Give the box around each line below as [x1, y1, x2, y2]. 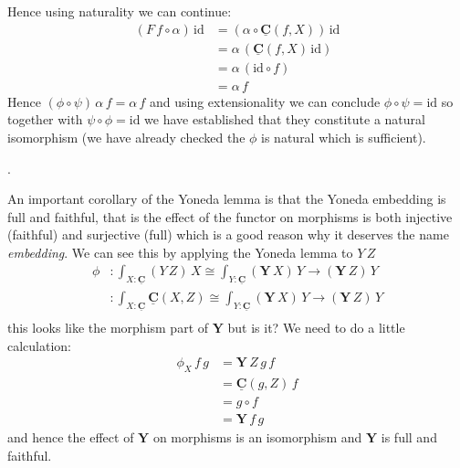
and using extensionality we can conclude [149, 91, 381, 111]
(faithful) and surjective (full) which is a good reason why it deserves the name [7, 225, 449, 244]
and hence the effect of [7, 428, 134, 447]
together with [7, 110, 83, 129]
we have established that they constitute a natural [144, 110, 425, 129]
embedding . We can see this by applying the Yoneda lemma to [7, 242, 353, 261]
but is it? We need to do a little [227, 318, 405, 337]
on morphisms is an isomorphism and [152, 428, 362, 447]
